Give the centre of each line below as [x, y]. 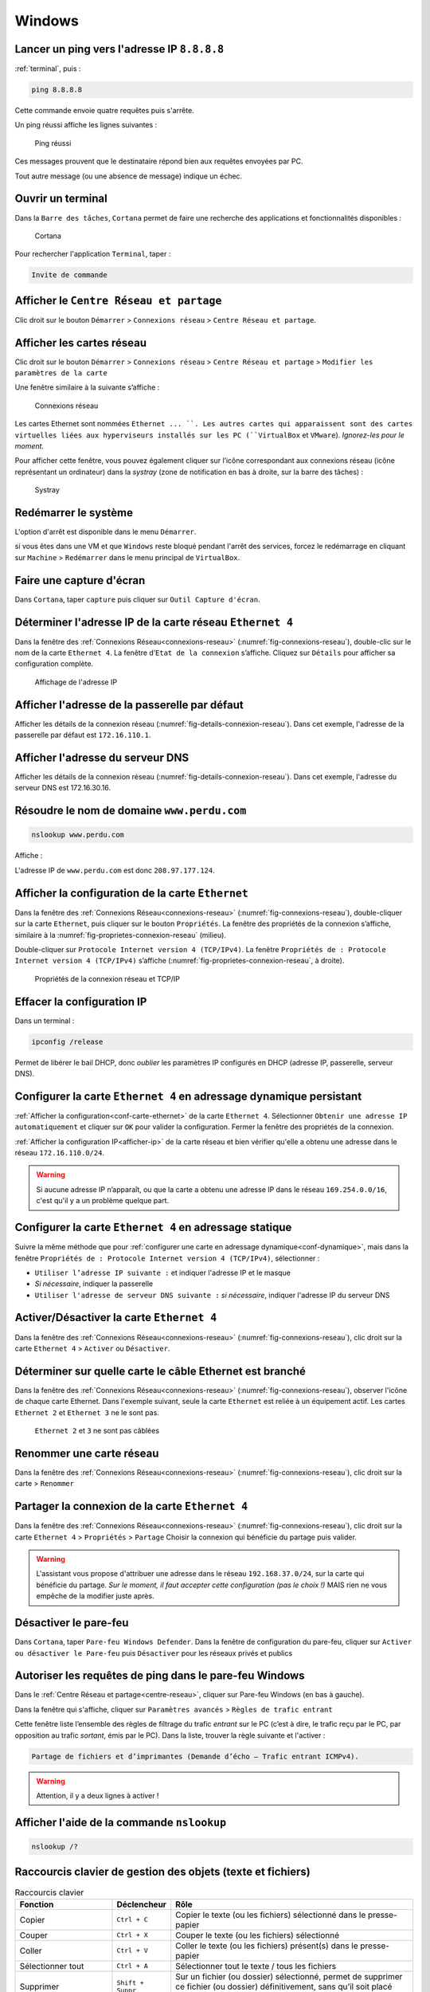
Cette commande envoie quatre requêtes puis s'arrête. [104, 111]
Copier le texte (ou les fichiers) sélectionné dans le [271, 1915]
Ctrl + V [133, 1951]
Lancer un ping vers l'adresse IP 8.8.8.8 [119, 49]
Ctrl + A [133, 1966]
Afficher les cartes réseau [81, 343]
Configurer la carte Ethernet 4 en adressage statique [153, 1227]
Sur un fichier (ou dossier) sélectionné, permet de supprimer [289, 1976]
